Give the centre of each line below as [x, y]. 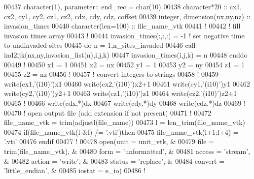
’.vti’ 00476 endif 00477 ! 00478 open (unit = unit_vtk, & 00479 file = [109, 141]
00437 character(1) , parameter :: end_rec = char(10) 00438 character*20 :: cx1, [123, 6]
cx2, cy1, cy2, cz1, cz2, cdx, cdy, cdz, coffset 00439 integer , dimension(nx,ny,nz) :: [127, 16]
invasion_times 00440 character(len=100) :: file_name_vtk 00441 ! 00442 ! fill [122, 26]
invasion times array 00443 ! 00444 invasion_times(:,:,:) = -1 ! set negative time [124, 35]
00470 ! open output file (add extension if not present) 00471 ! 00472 [108, 112]
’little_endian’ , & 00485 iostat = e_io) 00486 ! [75, 170]
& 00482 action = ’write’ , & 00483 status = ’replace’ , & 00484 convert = [114, 161]
